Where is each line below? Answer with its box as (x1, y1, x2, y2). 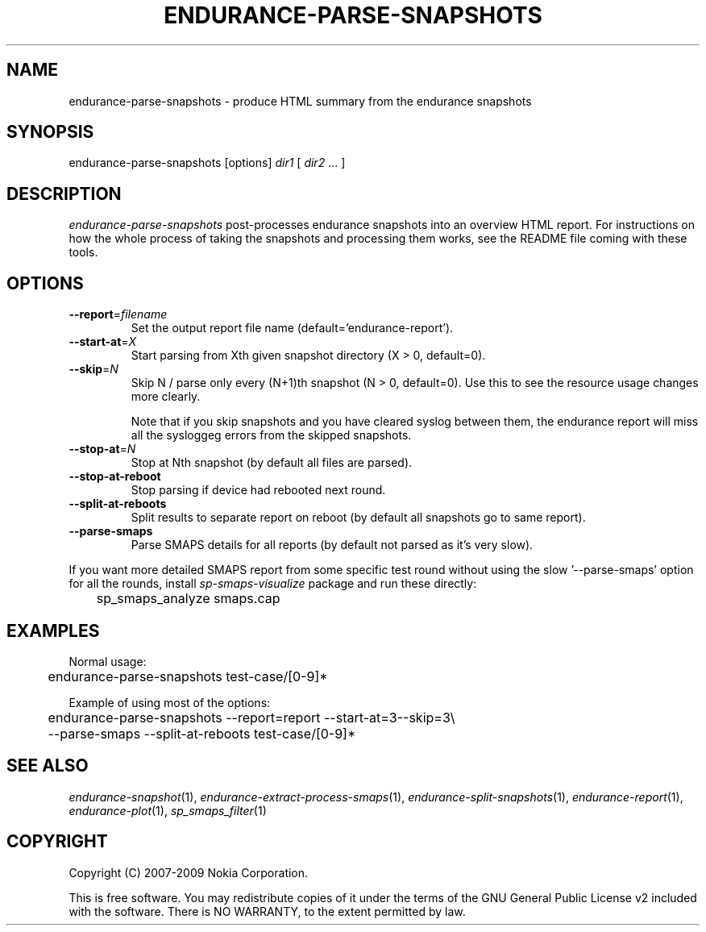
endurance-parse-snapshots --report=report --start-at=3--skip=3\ (48, 709, 455, 726)
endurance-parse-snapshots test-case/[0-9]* (48, 668, 328, 684)
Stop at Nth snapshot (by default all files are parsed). (131, 456, 413, 470)
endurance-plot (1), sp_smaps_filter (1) (69, 803, 267, 818)
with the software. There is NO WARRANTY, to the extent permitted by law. (69, 904, 466, 918)
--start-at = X (69, 335, 137, 349)
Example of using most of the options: (69, 695, 271, 709)
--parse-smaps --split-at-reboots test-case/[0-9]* (48, 725, 356, 742)
